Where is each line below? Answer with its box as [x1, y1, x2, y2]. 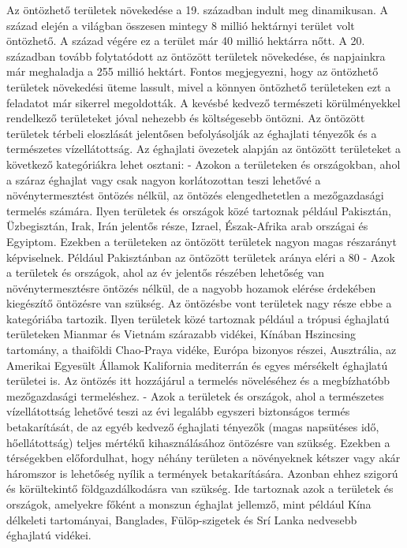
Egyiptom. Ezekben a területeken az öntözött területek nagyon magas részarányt [6, 233, 397, 249]
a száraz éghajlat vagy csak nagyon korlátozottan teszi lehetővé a [6, 171, 321, 188]
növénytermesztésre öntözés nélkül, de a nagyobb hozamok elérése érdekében [6, 279, 376, 296]
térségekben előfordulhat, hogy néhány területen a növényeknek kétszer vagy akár [6, 449, 401, 466]
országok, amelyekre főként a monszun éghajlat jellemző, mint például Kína [6, 496, 372, 512]
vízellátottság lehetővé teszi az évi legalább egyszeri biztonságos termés [6, 403, 350, 419]
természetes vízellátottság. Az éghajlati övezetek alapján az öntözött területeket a [6, 140, 401, 157]
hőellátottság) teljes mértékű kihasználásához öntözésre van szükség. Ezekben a [6, 434, 390, 450]
